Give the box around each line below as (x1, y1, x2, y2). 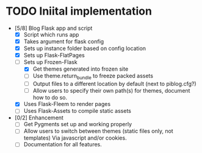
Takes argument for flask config (23, 38, 104, 45)
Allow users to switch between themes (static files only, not (23, 127, 173, 135)
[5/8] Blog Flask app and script (14, 24, 93, 32)
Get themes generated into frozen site (32, 65, 129, 73)
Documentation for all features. (23, 141, 102, 148)
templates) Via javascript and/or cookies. (23, 134, 127, 141)
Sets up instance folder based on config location (23, 44, 146, 52)
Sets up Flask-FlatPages (23, 52, 85, 59)
